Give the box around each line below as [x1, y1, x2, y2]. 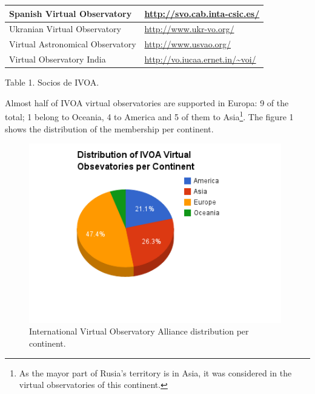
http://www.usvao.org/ [144, 38, 231, 50]
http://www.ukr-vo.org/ [144, 22, 234, 35]
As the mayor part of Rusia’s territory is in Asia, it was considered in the [19, 366, 292, 379]
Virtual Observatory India [9, 53, 106, 66]
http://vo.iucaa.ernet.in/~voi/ [144, 53, 256, 66]
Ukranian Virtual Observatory [9, 22, 121, 35]
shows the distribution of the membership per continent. [5, 122, 214, 135]
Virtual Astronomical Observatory [9, 38, 136, 50]
